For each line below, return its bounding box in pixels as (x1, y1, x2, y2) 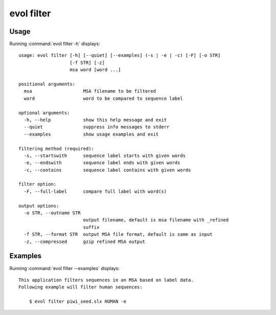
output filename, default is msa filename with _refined (83, 217, 229, 223)
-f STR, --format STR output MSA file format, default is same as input (24, 232, 213, 237)
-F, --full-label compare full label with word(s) (24, 188, 167, 194)
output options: (18, 202, 59, 209)
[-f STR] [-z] (70, 59, 105, 65)
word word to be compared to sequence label (24, 95, 183, 101)
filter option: (18, 182, 57, 187)
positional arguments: (18, 81, 76, 87)
